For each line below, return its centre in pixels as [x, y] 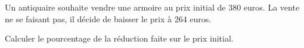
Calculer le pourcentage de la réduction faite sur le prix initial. [119, 38]
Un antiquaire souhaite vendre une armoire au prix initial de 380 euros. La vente [152, 7]
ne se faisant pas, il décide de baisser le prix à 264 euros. [108, 18]
